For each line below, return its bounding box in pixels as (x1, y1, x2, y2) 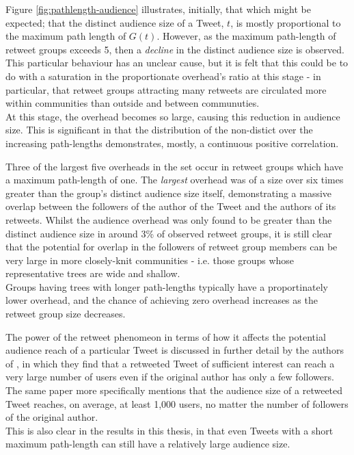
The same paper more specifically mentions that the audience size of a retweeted (5, 383, 343, 398)
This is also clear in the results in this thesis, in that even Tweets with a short (5, 423, 333, 437)
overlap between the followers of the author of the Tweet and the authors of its (5, 199, 336, 213)
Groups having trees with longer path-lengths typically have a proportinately (5, 279, 328, 294)
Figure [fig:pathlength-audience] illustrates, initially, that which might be (5, 2, 311, 16)
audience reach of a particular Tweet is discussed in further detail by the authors (5, 343, 344, 357)
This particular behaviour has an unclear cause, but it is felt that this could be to (5, 55, 349, 70)
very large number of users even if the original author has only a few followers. (5, 369, 334, 384)
